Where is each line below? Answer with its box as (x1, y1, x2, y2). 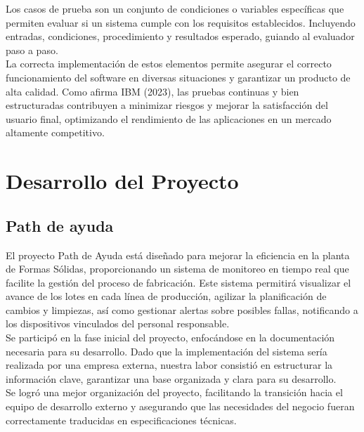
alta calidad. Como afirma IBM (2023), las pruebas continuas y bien (6, 84, 299, 98)
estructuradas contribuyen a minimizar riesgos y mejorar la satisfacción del (6, 98, 328, 112)
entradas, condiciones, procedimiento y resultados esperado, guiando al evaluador (6, 29, 355, 44)
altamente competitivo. (6, 125, 105, 140)
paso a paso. (6, 42, 58, 57)
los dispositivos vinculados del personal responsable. (6, 316, 230, 331)
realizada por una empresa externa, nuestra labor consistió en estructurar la (6, 358, 333, 372)
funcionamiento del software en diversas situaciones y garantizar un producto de (6, 70, 351, 84)
